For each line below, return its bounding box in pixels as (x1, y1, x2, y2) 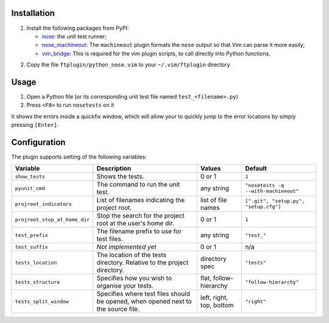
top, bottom (200, 301, 234, 310)
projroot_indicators (15, 201, 73, 207)
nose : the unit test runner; (41, 32, 107, 40)
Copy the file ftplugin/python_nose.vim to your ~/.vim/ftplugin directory (26, 61, 230, 68)
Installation (11, 8, 55, 18)
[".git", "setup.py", (244, 198, 305, 204)
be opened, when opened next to (96, 297, 192, 306)
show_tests (15, 173, 46, 180)
